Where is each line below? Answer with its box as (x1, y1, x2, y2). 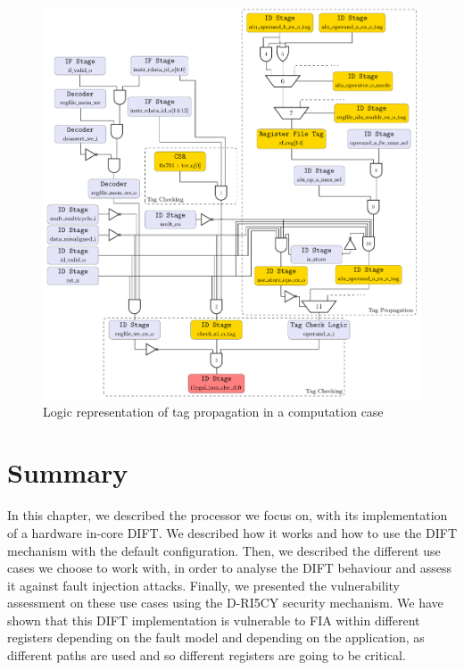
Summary (7, 454, 128, 491)
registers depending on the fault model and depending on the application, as (7, 628, 425, 647)
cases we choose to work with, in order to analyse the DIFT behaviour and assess (7, 558, 452, 577)
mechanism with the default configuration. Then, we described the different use (7, 541, 441, 559)
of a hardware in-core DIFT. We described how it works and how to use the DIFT (7, 523, 457, 542)
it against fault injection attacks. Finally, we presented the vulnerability (7, 575, 400, 594)
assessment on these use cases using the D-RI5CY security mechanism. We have (7, 593, 443, 612)
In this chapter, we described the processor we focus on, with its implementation (7, 506, 448, 525)
